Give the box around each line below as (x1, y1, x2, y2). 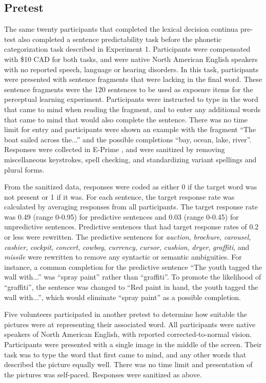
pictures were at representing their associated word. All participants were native (4, 318, 256, 329)
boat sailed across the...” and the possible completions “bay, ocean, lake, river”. (4, 134, 252, 144)
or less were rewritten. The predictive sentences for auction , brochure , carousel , (4, 231, 251, 242)
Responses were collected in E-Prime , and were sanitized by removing (4, 144, 225, 155)
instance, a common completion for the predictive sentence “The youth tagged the (4, 261, 262, 272)
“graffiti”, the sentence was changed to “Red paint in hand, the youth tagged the (4, 282, 258, 292)
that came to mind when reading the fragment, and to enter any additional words (4, 103, 261, 114)
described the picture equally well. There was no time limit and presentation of (4, 359, 253, 370)
